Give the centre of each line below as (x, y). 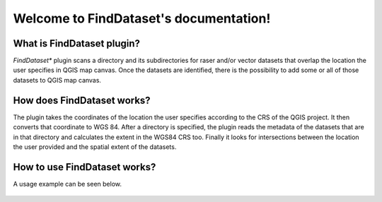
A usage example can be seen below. (68, 184)
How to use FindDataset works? (85, 167)
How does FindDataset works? (82, 100)
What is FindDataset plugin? (77, 43)
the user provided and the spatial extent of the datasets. (95, 147)
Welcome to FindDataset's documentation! (142, 18)
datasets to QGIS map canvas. (57, 80)
